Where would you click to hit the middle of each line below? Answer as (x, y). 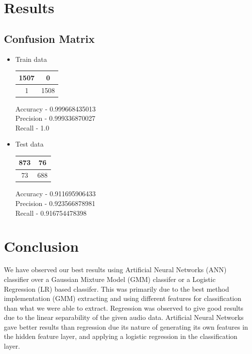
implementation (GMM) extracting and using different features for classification (123, 298)
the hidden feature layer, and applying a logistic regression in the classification (121, 336)
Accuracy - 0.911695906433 (56, 194)
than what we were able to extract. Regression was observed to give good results (124, 307)
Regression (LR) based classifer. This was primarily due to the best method (117, 289)
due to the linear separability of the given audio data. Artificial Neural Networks (124, 317)
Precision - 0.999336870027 (55, 118)
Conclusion (42, 246)
